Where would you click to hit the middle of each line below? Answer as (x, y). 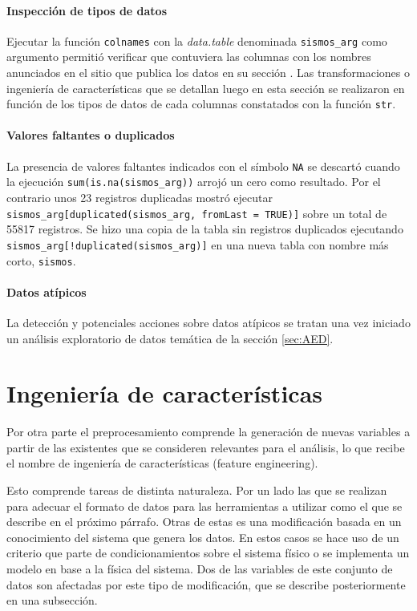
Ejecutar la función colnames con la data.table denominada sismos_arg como (197, 40)
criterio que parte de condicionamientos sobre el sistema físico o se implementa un (208, 553)
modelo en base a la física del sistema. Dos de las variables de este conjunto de (200, 569)
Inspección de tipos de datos (87, 10)
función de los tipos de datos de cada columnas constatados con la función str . (201, 104)
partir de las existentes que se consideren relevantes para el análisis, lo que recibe (206, 447)
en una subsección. (52, 600)
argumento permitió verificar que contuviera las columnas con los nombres (189, 57)
